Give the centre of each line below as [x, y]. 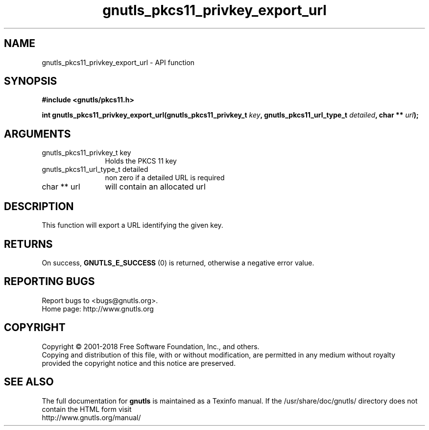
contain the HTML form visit [87, 409]
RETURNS [28, 244]
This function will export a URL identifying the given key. [132, 225]
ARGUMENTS [37, 134]
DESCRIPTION [39, 206]
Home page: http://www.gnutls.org [98, 309]
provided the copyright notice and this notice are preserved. [139, 363]
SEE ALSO [29, 382]
